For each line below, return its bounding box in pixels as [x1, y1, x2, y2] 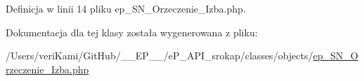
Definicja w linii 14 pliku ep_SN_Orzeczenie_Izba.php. [6, 1, 246, 15]
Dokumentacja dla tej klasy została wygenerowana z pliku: [6, 24, 258, 39]
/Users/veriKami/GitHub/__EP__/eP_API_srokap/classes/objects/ [6, 48, 313, 63]
